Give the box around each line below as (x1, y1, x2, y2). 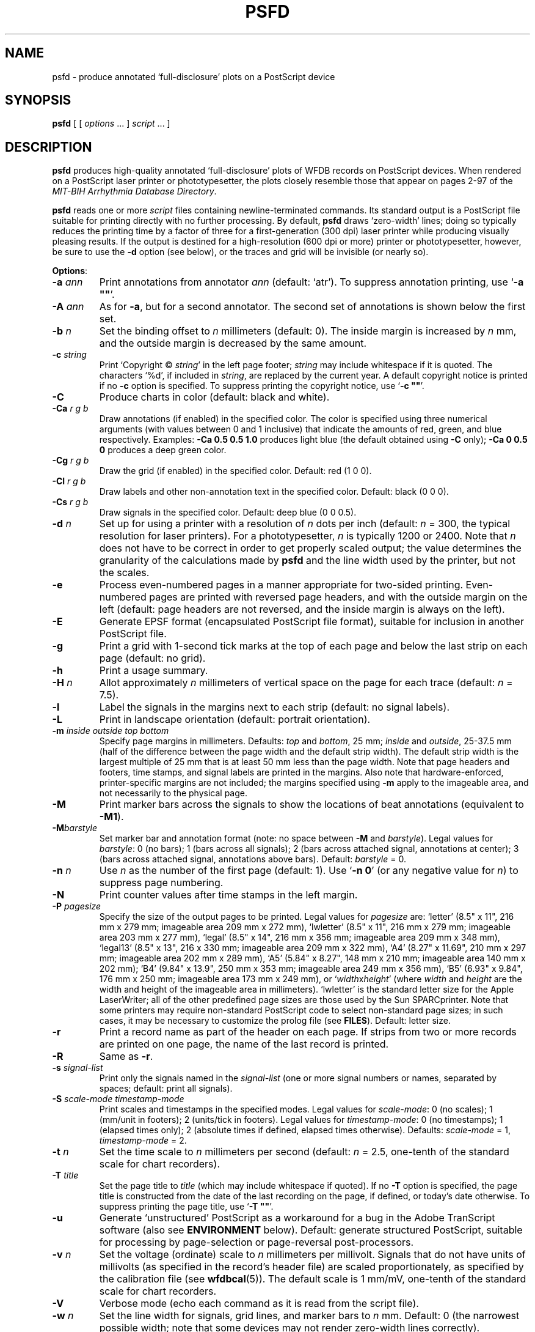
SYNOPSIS (5, 92, 71, 108)
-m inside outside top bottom (52, 725, 169, 736)
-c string (52, 349, 87, 360)
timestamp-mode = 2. (99, 1135, 187, 1146)
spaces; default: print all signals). (99, 1083, 233, 1094)
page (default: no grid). (99, 652, 206, 665)
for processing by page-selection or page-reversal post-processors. (99, 1236, 414, 1249)
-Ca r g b (52, 403, 89, 414)
